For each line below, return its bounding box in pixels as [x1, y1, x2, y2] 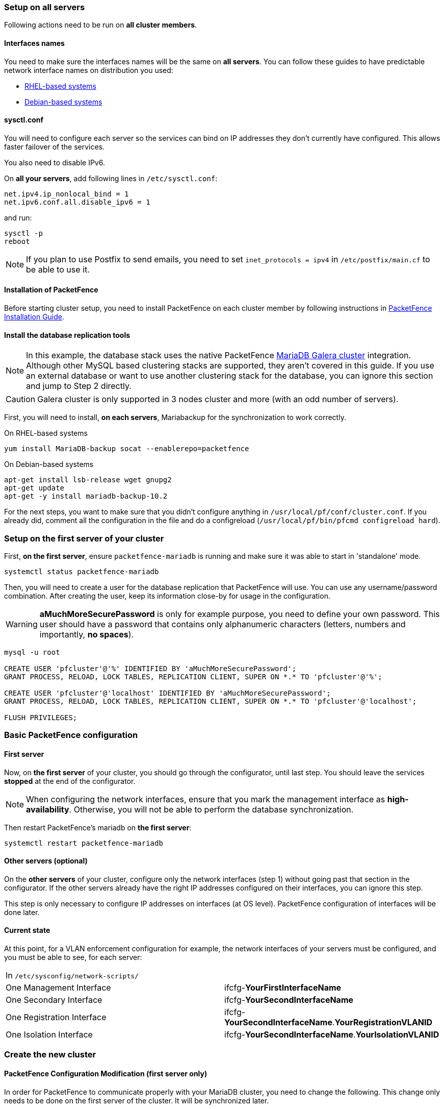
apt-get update [4, 484, 65, 492]
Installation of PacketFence [4, 285, 98, 294]
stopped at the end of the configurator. [4, 776, 136, 785]
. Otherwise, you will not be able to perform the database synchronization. [69, 804, 354, 815]
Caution [6, 394, 36, 405]
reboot [4, 237, 30, 245]
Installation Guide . [4, 312, 65, 322]
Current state [4, 926, 50, 935]
